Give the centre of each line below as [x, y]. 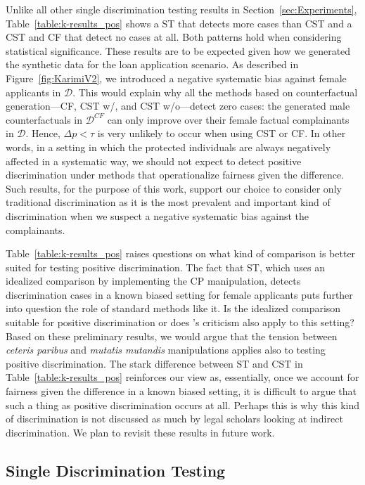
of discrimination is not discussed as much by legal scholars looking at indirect [174, 419]
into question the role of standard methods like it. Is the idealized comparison [173, 308]
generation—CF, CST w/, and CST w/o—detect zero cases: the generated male [178, 106]
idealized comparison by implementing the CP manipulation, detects [153, 281]
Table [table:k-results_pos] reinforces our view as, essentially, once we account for [182, 377]
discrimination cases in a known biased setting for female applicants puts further [179, 294]
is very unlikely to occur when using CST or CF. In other [222, 133]
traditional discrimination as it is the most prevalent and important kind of [168, 202]
